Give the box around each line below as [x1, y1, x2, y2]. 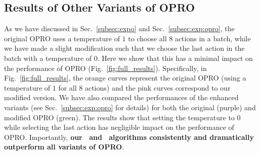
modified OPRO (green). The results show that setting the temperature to [4, 112, 235, 122]
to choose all [128, 33, 167, 43]
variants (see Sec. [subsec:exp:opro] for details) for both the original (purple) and [4, 102, 256, 112]
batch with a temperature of [4, 52, 92, 63]
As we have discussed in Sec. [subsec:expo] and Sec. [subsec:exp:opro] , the [4, 23, 235, 34]
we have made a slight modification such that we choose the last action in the [4, 43, 245, 53]
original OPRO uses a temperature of [4, 33, 120, 43]
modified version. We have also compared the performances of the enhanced [4, 92, 239, 103]
